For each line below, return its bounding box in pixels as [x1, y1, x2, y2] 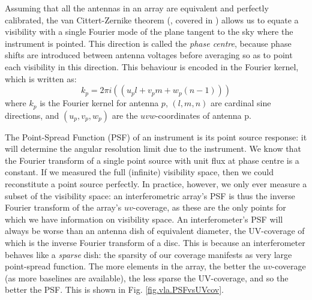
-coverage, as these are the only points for [133, 201, 286, 214]
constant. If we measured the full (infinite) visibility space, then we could [5, 166, 274, 178]
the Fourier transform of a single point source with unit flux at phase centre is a [5, 154, 299, 166]
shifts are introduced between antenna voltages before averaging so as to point [5, 49, 293, 61]
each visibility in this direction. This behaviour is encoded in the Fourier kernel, [5, 60, 299, 73]
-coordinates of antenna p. [155, 109, 251, 121]
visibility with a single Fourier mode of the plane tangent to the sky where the [5, 25, 293, 38]
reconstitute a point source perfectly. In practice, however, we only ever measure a [5, 177, 307, 190]
